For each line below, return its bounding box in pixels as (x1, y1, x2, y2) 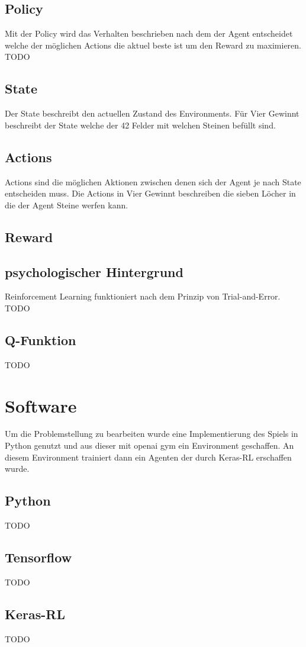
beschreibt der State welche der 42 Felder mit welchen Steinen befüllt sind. (5, 118, 276, 131)
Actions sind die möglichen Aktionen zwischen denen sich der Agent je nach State (5, 175, 301, 188)
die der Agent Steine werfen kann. (5, 198, 128, 211)
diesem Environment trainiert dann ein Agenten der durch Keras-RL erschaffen (5, 450, 292, 463)
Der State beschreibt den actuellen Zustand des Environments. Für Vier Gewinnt (5, 107, 299, 120)
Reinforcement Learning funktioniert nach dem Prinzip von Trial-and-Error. (5, 290, 281, 302)
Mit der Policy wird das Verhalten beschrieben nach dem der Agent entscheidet (5, 27, 293, 40)
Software (5, 393, 77, 417)
